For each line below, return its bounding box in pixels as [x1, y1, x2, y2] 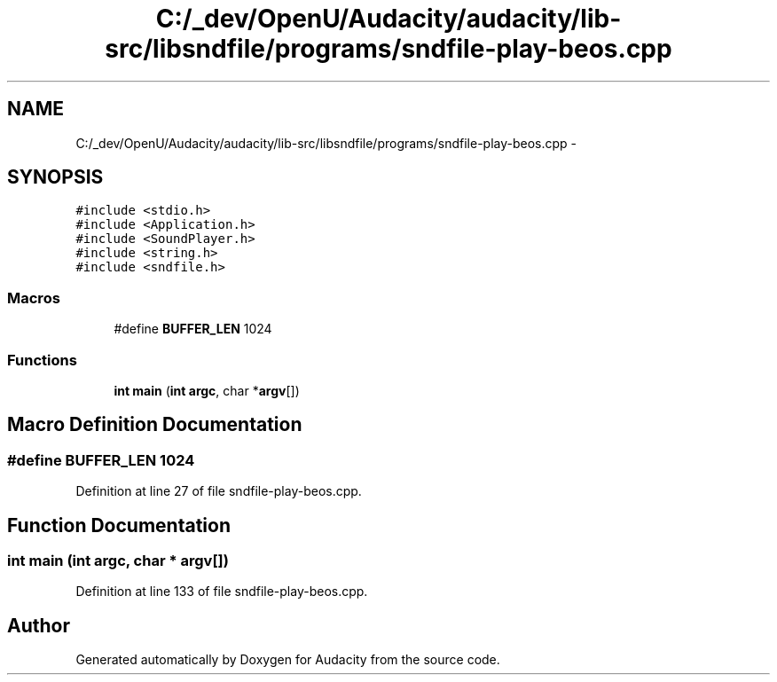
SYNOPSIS [7, 166, 104, 189]
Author [7, 614, 70, 637]
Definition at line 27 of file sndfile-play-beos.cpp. [75, 483, 362, 499]
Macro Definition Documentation [7, 413, 302, 436]
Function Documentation [7, 513, 231, 537]
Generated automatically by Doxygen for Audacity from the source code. [75, 652, 500, 668]
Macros [7, 288, 60, 307]
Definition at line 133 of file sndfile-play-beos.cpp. [75, 584, 368, 600]
